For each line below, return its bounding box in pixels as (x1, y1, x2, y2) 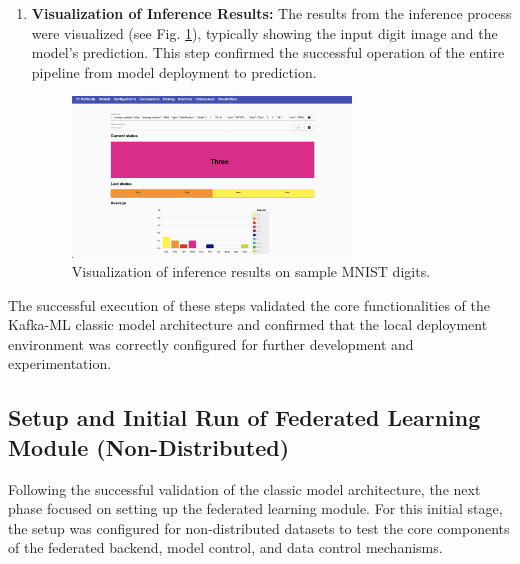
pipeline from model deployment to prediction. (31, 61, 317, 82)
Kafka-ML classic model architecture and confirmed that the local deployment (8, 314, 488, 335)
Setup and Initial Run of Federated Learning (8, 402, 481, 433)
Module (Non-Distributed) (8, 431, 290, 462)
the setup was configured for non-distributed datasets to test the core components (8, 517, 510, 538)
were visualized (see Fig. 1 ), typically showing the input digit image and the (31, 22, 498, 43)
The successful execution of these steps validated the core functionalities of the (8, 294, 490, 315)
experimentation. (8, 353, 112, 374)
